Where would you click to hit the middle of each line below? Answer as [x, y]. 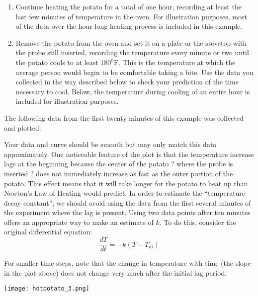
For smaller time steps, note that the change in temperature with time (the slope [128, 263]
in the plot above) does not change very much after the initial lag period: [116, 272]
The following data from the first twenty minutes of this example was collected [124, 117]
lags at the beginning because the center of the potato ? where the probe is [119, 164]
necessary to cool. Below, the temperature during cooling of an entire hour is [133, 91]
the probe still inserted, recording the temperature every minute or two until [132, 52]
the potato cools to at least [57, 62]
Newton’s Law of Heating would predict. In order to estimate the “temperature [125, 193]
